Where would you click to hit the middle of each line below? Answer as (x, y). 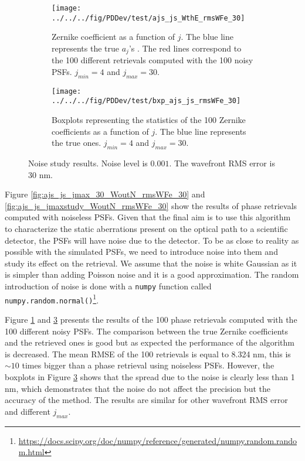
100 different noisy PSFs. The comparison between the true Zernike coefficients (147, 331)
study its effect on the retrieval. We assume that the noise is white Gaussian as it (151, 263)
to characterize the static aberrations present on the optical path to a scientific (146, 229)
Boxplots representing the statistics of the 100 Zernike (149, 120)
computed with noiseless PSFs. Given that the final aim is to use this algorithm (148, 217)
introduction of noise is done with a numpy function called (108, 286)
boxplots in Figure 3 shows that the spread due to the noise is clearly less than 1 (150, 376)
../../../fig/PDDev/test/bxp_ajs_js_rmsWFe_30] (146, 101)
